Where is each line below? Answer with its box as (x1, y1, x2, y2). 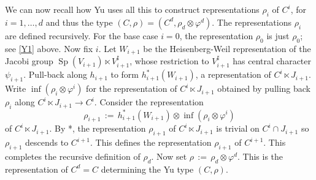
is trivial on (216, 122, 260, 135)
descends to (25, 136, 69, 149)
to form (110, 68, 139, 81)
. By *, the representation (49, 122, 146, 135)
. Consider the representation (94, 96, 204, 108)
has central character (233, 54, 311, 67)
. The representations (212, 15, 291, 28)
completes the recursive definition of (5, 149, 141, 162)
